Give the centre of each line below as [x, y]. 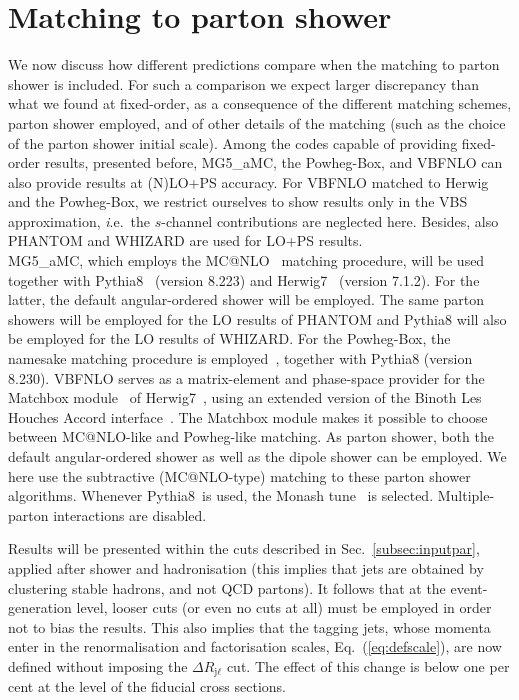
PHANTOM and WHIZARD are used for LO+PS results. [185, 240]
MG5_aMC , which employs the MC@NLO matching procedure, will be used [246, 260]
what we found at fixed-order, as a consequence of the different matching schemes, [260, 103]
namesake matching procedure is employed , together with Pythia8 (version [240, 358]
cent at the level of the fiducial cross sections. [147, 686]
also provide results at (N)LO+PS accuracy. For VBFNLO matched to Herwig [248, 181]
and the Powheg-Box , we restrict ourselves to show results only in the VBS [238, 201]
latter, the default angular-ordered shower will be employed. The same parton [246, 299]
